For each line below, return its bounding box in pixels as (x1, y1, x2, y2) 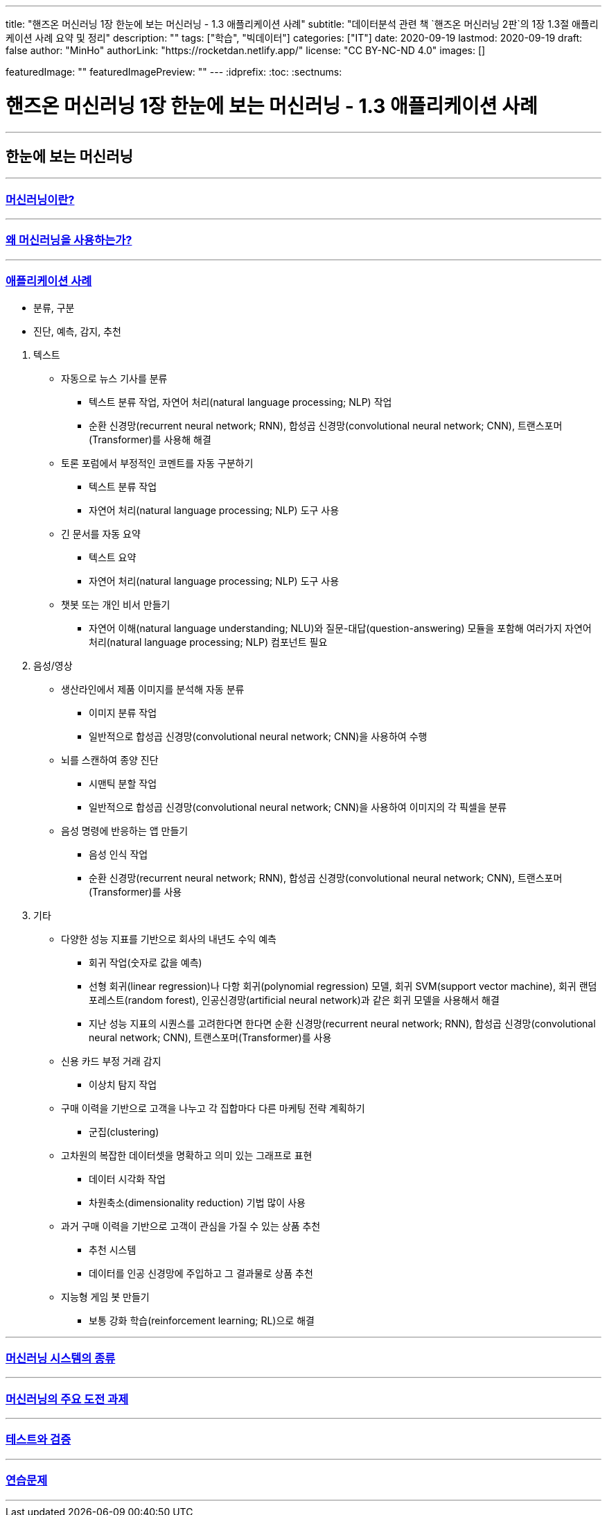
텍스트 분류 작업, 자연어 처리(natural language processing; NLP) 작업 (89, 395, 392, 408)
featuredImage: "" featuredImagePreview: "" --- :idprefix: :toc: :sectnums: (6, 66, 342, 78)
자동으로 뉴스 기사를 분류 (61, 372, 168, 384)
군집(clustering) (89, 1125, 159, 1138)
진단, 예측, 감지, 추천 (33, 325, 121, 337)
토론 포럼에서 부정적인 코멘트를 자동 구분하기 (61, 456, 254, 469)
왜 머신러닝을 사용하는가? (6, 233, 132, 248)
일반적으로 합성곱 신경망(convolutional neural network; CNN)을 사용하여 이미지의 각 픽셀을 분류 (89, 801, 507, 813)
